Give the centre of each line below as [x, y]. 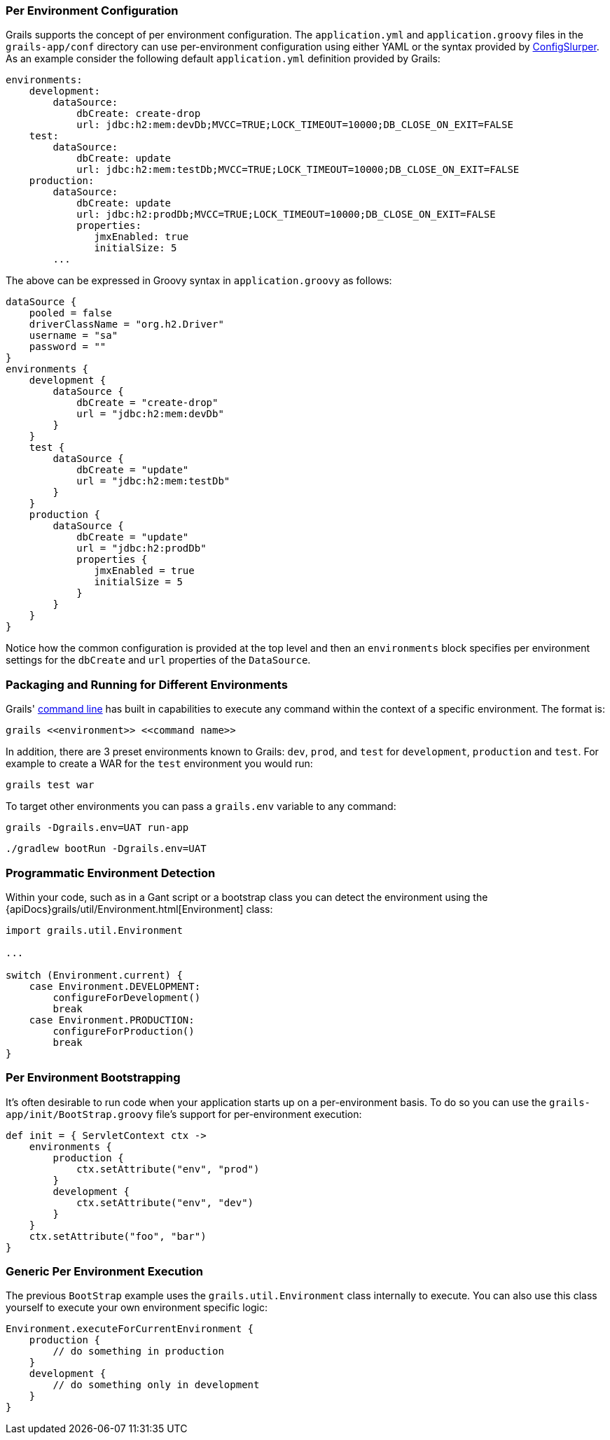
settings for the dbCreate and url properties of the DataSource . [158, 660]
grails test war [50, 785]
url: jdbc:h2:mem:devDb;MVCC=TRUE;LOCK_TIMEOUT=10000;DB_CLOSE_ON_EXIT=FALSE [295, 125]
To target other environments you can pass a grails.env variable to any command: [201, 806]
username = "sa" [74, 336]
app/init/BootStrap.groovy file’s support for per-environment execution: [184, 1114]
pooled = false [70, 313]
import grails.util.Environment [94, 930]
